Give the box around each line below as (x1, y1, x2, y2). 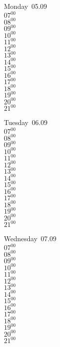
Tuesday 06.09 (4, 117, 48, 127)
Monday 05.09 (4, 1, 47, 11)
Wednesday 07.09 (4, 233, 57, 244)
